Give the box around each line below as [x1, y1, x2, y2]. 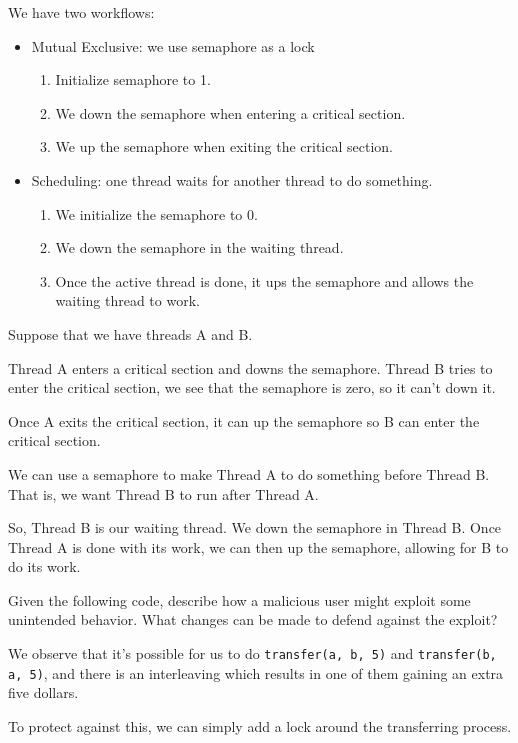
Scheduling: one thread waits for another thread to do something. [31, 169, 433, 190]
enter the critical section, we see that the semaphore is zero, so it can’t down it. [8, 377, 496, 398]
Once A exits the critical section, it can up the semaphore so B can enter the [8, 410, 480, 431]
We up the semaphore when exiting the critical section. [55, 136, 393, 157]
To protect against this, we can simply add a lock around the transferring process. [8, 715, 512, 736]
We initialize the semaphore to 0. [55, 203, 258, 224]
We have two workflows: [8, 2, 155, 22]
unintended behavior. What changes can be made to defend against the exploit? [8, 609, 498, 630]
